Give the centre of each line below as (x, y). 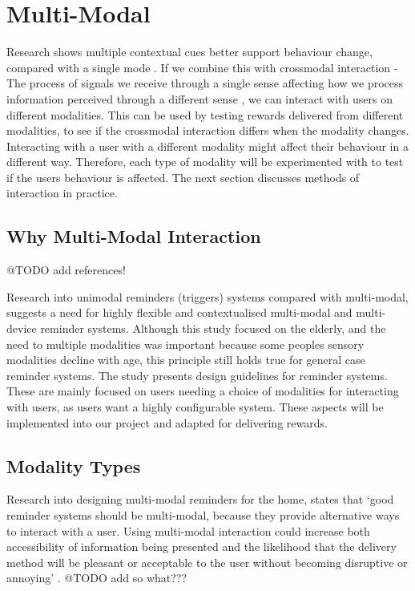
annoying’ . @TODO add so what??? (97, 578)
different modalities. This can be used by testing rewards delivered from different (205, 114)
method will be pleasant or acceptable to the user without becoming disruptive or (207, 562)
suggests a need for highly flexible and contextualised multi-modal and (179, 312)
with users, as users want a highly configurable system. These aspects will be (195, 407)
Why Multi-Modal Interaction (134, 236)
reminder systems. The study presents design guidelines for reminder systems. (197, 375)
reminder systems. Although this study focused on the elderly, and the (213, 328)
